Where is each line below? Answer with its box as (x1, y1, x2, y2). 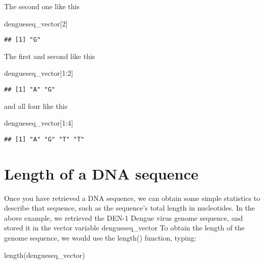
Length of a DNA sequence (4, 163, 199, 184)
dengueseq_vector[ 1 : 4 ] (4, 118, 73, 128)
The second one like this (4, 1, 80, 11)
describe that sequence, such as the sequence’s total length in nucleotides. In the (4, 202, 255, 213)
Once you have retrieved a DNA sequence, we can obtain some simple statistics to (4, 192, 260, 203)
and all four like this (4, 100, 68, 111)
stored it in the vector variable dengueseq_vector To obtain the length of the (4, 222, 245, 233)
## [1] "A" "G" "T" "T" (4, 135, 85, 143)
